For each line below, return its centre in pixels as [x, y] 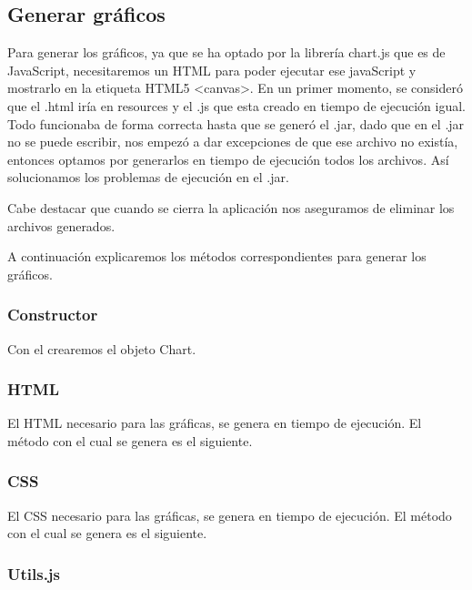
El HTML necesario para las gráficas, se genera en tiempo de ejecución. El [215, 423]
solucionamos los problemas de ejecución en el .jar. [148, 177]
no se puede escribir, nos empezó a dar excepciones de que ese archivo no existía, [233, 142]
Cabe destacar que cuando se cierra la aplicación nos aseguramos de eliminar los [231, 207]
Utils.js [34, 573]
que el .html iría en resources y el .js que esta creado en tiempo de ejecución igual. [237, 105]
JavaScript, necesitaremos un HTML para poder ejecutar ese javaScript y [212, 70]
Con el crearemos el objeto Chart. [102, 348]
